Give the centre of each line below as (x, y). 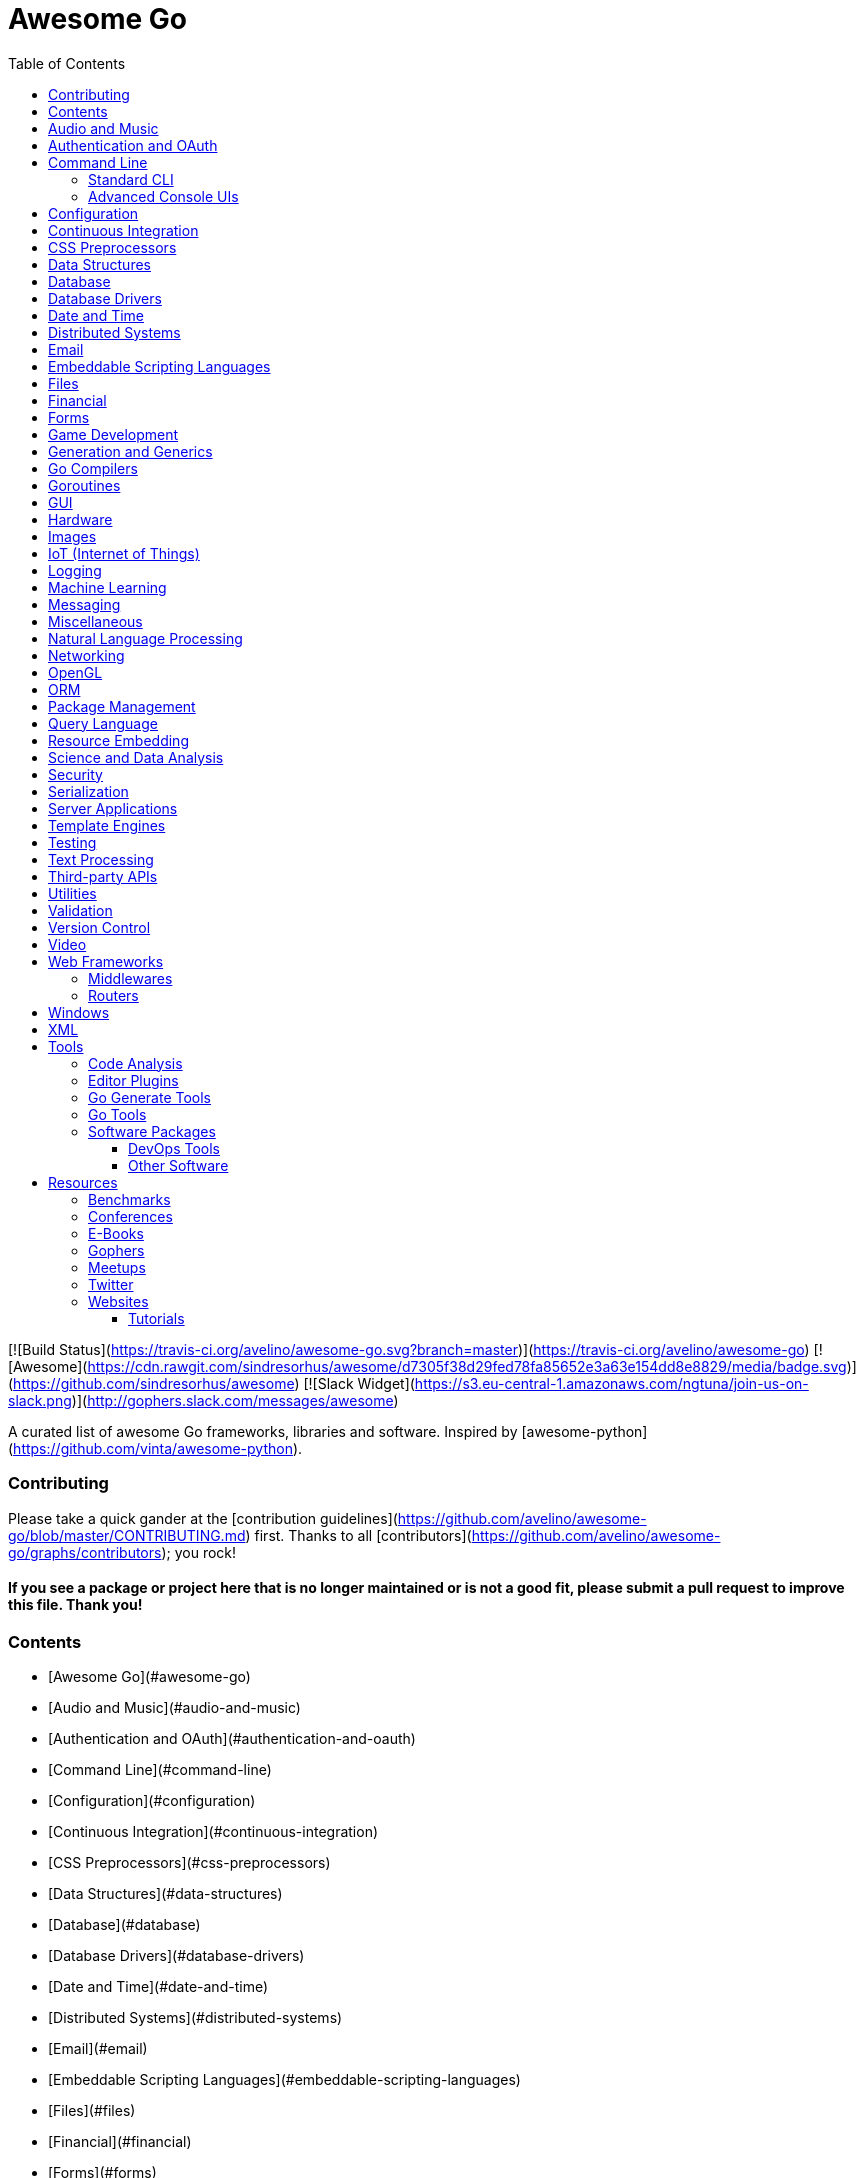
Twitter (111, 1284)
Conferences (130, 1216)
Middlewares (130, 978)
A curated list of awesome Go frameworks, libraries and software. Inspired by (263, 1431)
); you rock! (199, 1552)
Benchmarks (129, 1199)
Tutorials (156, 1318)
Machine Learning (107, 587)
